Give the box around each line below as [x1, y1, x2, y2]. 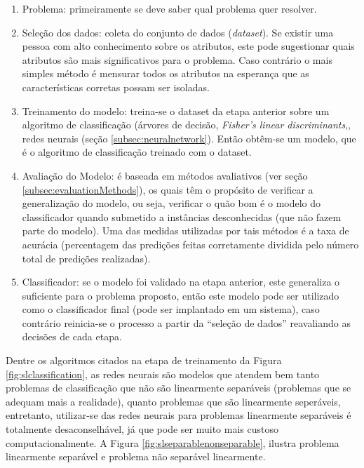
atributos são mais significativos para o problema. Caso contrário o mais [22, 52, 332, 67]
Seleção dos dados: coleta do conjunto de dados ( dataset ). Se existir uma [22, 25, 334, 39]
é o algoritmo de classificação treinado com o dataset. [22, 145, 252, 159]
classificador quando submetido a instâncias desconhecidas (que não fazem [22, 209, 342, 224]
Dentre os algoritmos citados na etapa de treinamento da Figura [6, 353, 282, 368]
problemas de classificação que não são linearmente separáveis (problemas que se [6, 380, 351, 395]
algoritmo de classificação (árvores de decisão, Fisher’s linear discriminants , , [22, 117, 351, 132]
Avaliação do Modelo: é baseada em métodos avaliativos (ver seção [22, 168, 308, 182]
